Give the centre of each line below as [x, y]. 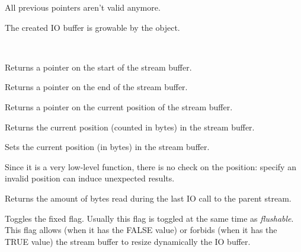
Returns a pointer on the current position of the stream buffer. [119, 106]
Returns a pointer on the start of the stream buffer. [98, 67]
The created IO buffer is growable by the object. [92, 27]
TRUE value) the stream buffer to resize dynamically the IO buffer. [128, 241]
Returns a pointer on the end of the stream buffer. [96, 87]
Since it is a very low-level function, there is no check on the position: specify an [150, 166]
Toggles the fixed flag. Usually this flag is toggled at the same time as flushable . [149, 218]
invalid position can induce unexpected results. [90, 178]
